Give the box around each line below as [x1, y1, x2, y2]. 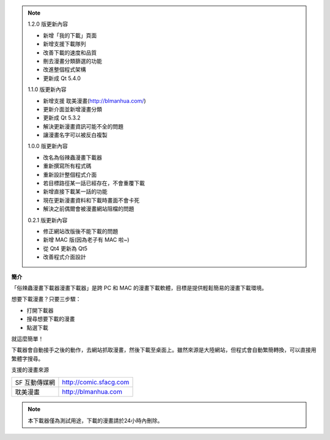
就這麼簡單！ [11, 335, 44, 342]
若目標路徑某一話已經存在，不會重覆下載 [43, 179, 145, 187]
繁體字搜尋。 [11, 355, 44, 362]
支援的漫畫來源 [11, 366, 49, 373]
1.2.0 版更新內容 [28, 20, 68, 28]
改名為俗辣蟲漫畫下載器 [43, 154, 102, 161]
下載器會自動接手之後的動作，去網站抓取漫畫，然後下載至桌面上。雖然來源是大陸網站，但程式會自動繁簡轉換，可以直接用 [11, 346, 317, 354]
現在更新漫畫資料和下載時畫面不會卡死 [43, 196, 140, 204]
